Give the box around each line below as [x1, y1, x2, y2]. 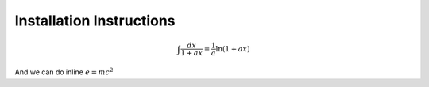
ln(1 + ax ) [215, 44, 250, 53]
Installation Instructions [14, 12, 176, 29]
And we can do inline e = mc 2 [14, 66, 114, 77]
